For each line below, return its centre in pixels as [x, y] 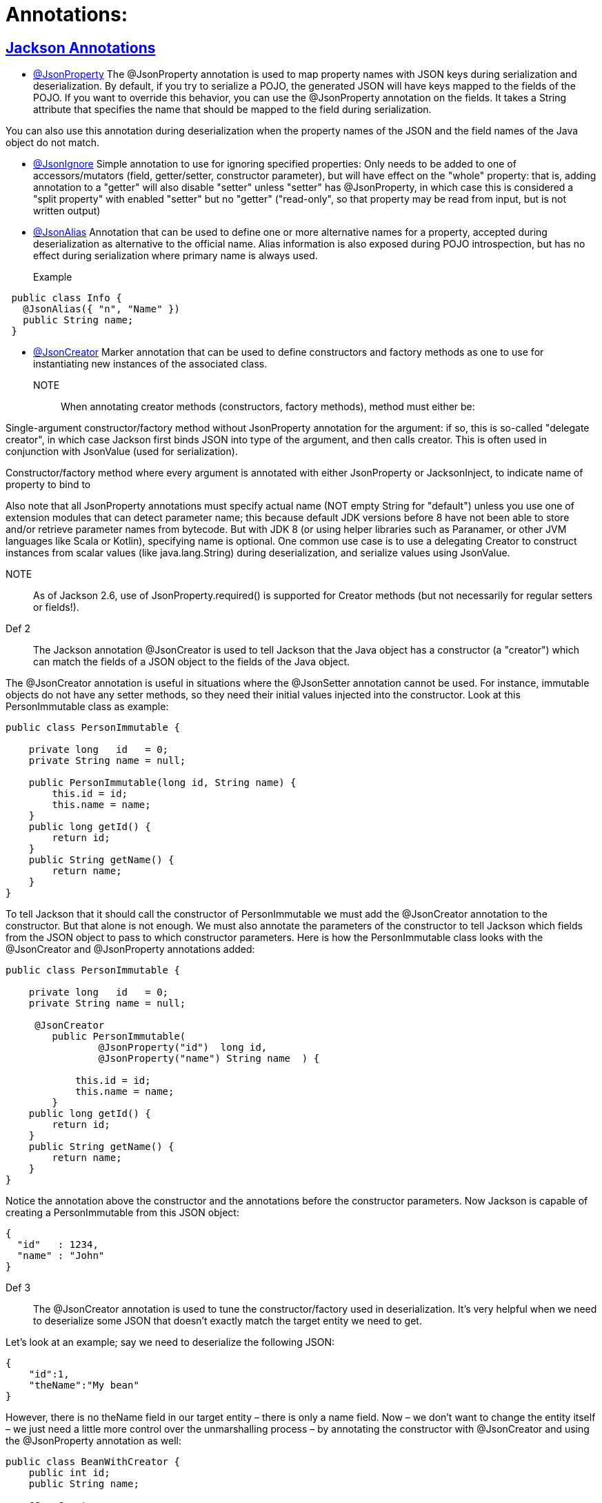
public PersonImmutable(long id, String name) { [162, 783]
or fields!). [56, 607]
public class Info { [67, 298]
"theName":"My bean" [84, 1385]
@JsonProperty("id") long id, [183, 1048]
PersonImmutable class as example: [87, 707]
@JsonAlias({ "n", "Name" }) [101, 309]
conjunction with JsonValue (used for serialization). [122, 452]
